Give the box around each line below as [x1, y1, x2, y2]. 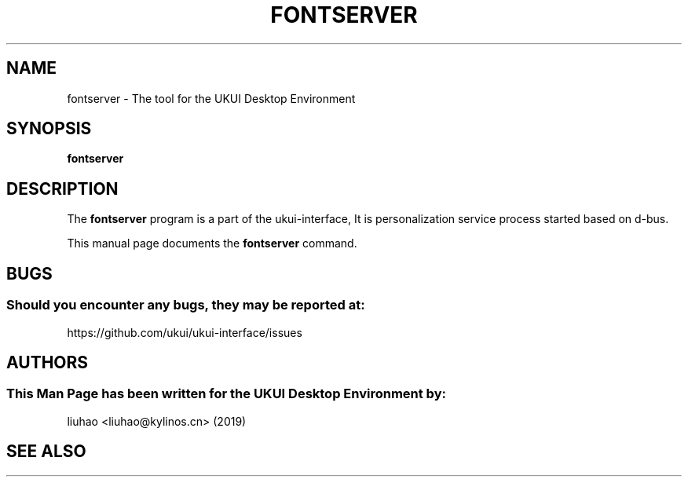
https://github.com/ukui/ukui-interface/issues [67, 325, 302, 339]
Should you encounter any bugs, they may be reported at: [6, 297, 365, 313]
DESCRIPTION [6, 178, 119, 199]
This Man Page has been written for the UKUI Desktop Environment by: [6, 386, 446, 402]
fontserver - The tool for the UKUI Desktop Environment [67, 91, 356, 105]
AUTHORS [6, 352, 89, 372]
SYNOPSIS [6, 119, 92, 139]
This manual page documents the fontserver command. [67, 236, 357, 251]
